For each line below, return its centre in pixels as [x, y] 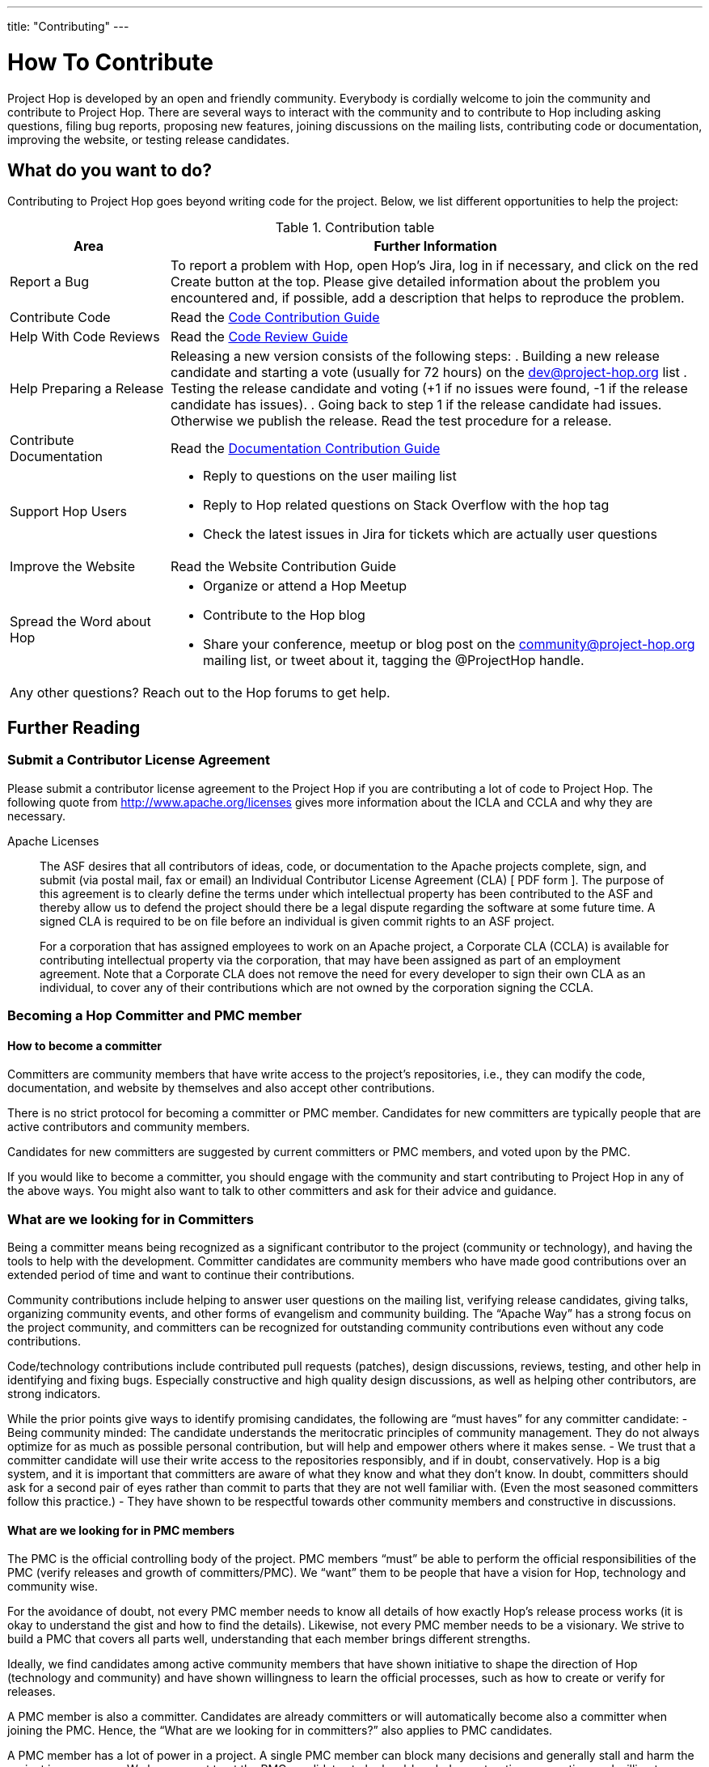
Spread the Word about [80, 622]
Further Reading [74, 727]
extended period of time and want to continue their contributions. [181, 1274]
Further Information [435, 246]
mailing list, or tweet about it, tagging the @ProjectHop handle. [394, 661]
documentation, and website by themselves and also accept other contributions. [221, 1088]
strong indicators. [54, 1393]
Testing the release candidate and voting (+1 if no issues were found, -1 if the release [429, 389]
